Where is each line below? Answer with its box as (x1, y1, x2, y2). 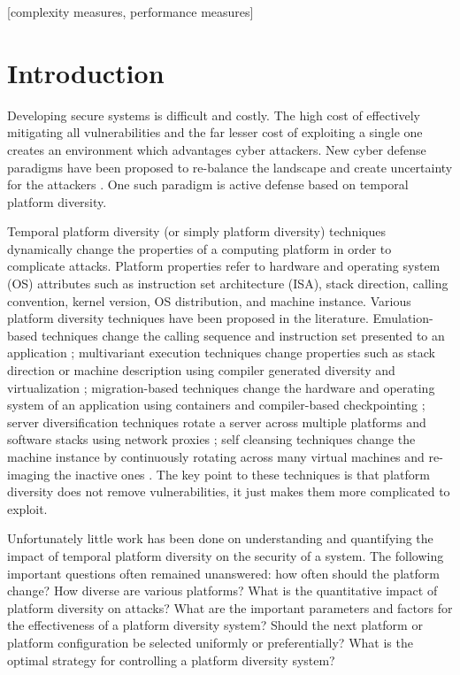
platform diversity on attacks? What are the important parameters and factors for (7, 598, 453, 617)
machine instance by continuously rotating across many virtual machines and (7, 448, 425, 465)
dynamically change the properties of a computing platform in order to (7, 239, 392, 257)
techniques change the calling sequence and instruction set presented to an (41, 326, 445, 344)
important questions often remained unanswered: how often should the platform (7, 564, 440, 582)
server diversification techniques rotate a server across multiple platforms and (7, 412, 426, 431)
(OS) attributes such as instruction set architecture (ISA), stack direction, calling (7, 274, 448, 293)
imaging (7, 464, 50, 483)
